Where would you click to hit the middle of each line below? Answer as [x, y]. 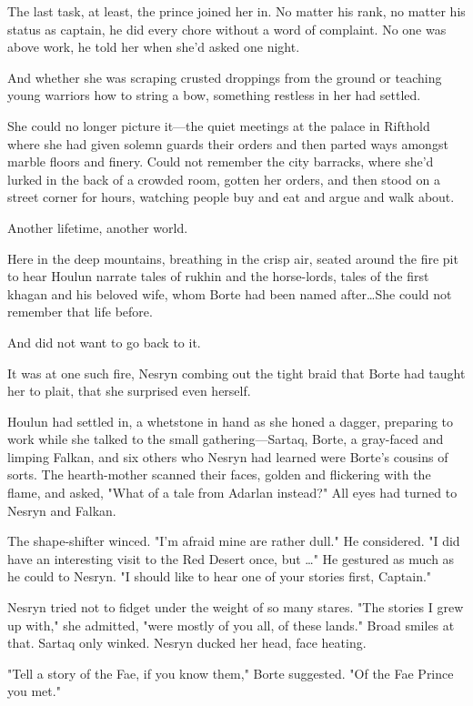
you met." [34, 691]
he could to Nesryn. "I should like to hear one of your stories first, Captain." [220, 576]
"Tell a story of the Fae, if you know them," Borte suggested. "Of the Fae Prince [231, 673]
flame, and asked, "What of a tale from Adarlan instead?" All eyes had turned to [232, 493]
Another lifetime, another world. [98, 227]
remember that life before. [80, 312]
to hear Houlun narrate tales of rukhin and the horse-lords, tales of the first [218, 276]
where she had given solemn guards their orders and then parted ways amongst [228, 143]
